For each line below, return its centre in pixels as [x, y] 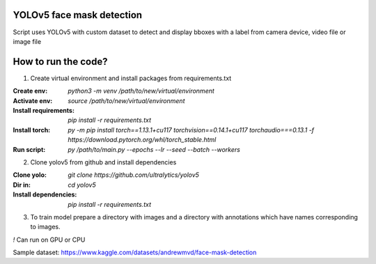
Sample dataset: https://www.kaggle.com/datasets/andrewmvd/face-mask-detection [135, 253]
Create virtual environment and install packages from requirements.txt [131, 78]
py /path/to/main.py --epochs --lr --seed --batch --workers [154, 149]
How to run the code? [60, 62]
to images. [45, 227]
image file [27, 41]
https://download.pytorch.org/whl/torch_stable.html [142, 140]
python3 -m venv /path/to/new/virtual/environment [141, 91]
